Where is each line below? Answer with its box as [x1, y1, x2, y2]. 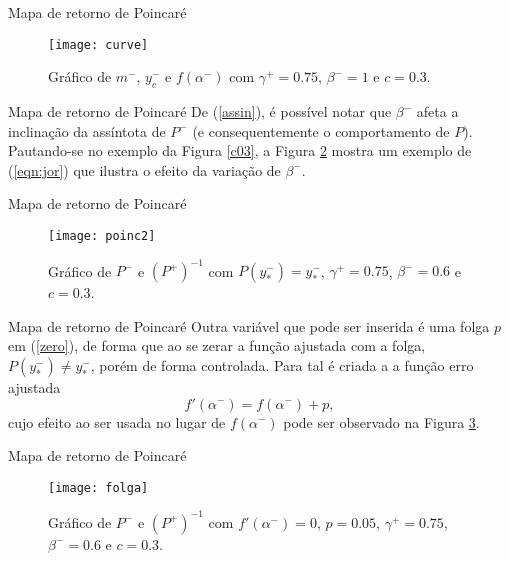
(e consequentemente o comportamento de [192, 120, 450, 141]
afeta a [416, 101, 459, 122]
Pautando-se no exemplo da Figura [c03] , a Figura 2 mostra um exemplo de [8, 140, 472, 161]
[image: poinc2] [48, 229, 156, 244]
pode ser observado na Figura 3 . [283, 411, 480, 432]
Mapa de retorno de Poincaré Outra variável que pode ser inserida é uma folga [8, 315, 490, 336]
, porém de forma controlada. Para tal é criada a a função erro [90, 354, 474, 375]
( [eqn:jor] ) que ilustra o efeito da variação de [8, 159, 281, 180]
